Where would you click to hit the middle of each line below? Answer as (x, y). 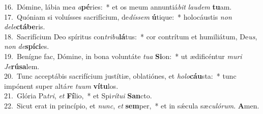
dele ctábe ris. (25, 26)
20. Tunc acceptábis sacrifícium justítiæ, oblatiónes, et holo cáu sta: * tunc (120, 76)
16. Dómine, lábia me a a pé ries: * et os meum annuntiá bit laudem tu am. (118, 7)
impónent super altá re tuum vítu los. (61, 85)
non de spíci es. (27, 46)
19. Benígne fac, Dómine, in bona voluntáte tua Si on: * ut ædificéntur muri (123, 56)
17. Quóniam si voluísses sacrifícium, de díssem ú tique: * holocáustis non (118, 16)
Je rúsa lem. (22, 66)
